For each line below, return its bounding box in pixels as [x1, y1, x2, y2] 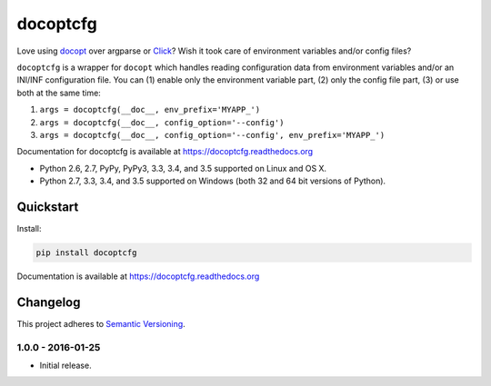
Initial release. [39, 360, 92, 371]
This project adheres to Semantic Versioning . [16, 318, 185, 329]
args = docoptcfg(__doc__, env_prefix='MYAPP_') [39, 104, 261, 115]
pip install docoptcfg [35, 247, 137, 258]
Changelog [16, 294, 81, 310]
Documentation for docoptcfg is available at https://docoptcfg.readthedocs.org [16, 146, 314, 157]
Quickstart [16, 199, 79, 214]
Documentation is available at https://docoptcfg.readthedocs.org [16, 271, 260, 282]
